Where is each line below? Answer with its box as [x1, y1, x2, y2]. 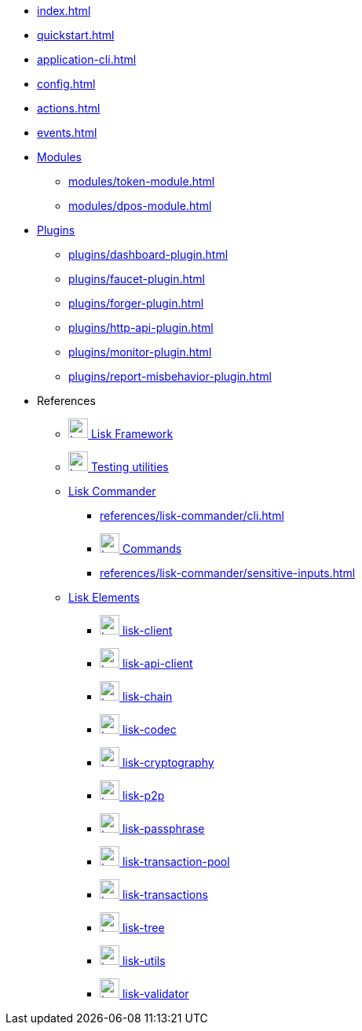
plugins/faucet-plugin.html [68, 272, 205, 285]
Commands [122, 542, 182, 555]
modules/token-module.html [68, 175, 215, 188]
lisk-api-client [122, 657, 193, 670]
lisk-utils [122, 954, 166, 967]
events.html [37, 126, 97, 139]
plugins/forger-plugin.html [68, 296, 204, 310]
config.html [37, 77, 96, 90]
